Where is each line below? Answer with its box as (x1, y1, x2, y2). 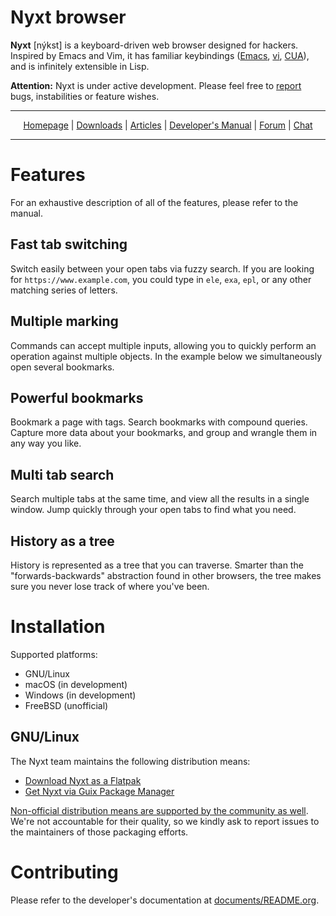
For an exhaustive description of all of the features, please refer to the (10, 196, 299, 208)
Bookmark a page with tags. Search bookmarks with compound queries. (10, 416, 308, 428)
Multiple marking (10, 313, 119, 330)
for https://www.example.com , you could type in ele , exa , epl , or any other (10, 273, 312, 285)
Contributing (10, 861, 119, 883)
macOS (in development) (24, 678, 128, 690)
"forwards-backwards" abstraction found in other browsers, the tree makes (10, 569, 322, 581)
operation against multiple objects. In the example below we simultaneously (10, 350, 323, 362)
